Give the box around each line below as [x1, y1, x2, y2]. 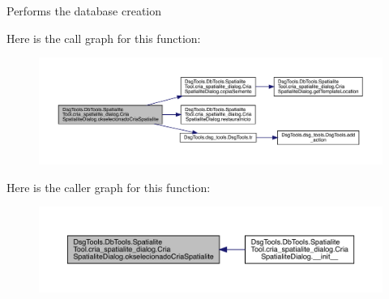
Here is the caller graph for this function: [6, 178, 211, 195]
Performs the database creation [6, 2, 162, 19]
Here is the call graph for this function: [6, 29, 201, 46]
